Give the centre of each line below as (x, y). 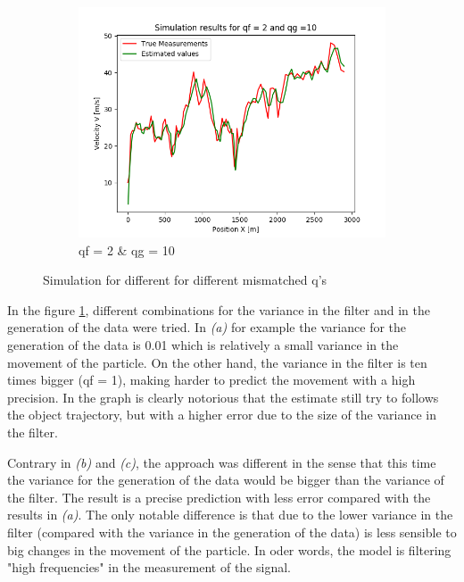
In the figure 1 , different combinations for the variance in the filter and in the (219, 309)
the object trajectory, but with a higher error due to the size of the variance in (222, 415)
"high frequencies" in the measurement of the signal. (149, 567)
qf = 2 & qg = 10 (127, 249)
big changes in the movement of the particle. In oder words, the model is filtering (229, 549)
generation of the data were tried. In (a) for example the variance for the (207, 327)
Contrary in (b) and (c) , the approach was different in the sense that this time (222, 462)
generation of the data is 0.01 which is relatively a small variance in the (203, 344)
